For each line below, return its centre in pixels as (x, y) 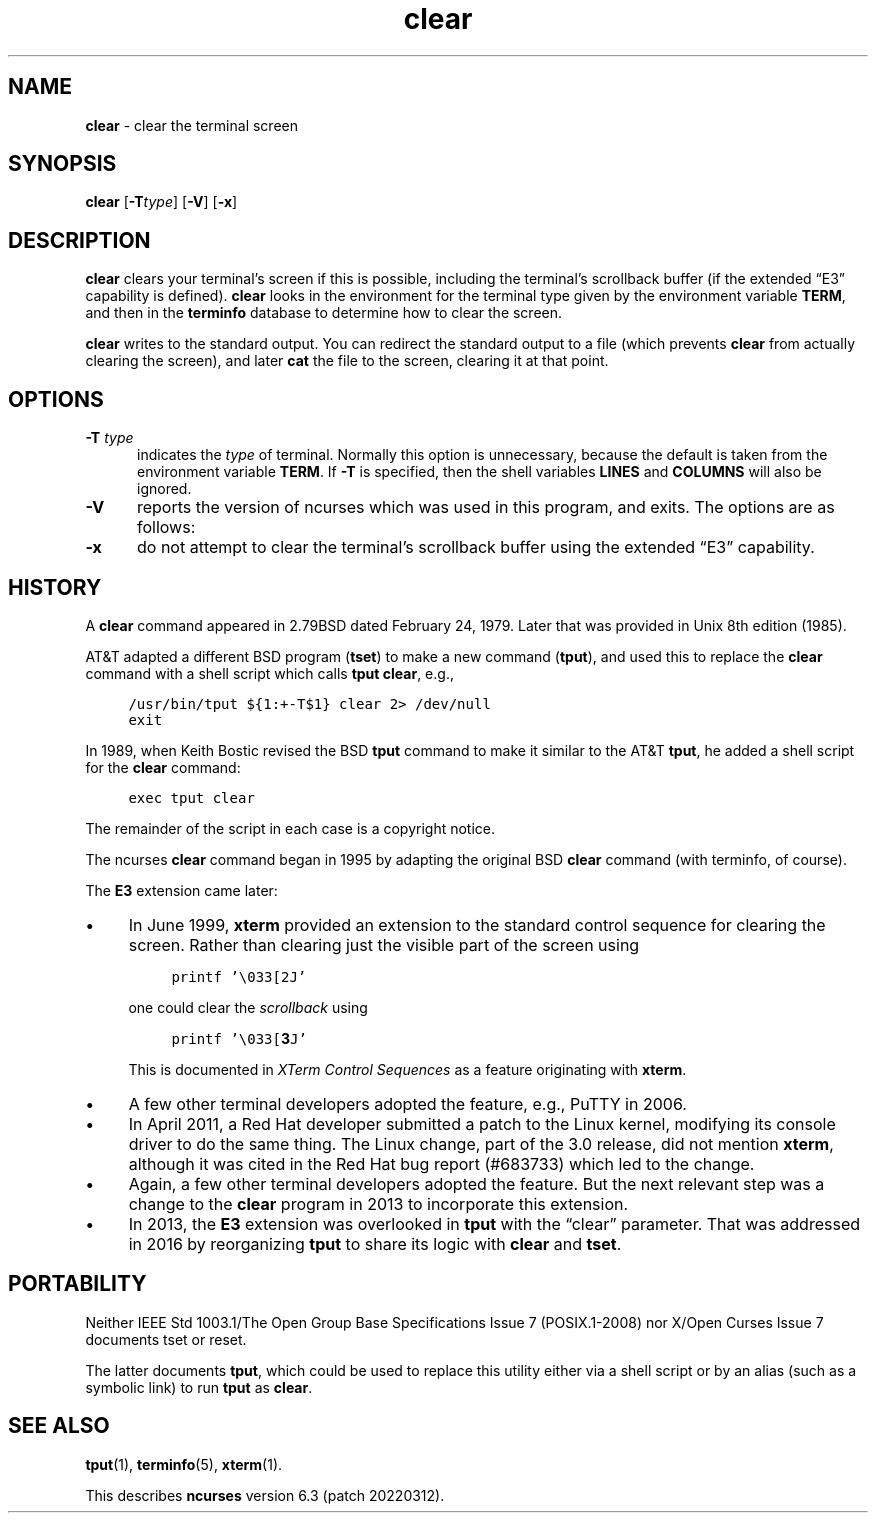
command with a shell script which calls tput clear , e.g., (269, 673)
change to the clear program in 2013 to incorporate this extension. (378, 1203)
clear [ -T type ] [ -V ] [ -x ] (161, 202)
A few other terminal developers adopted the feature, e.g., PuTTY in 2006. (407, 1103)
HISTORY (55, 587)
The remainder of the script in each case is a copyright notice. (290, 828)
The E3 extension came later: (181, 890)
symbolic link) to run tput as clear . (199, 1387)
